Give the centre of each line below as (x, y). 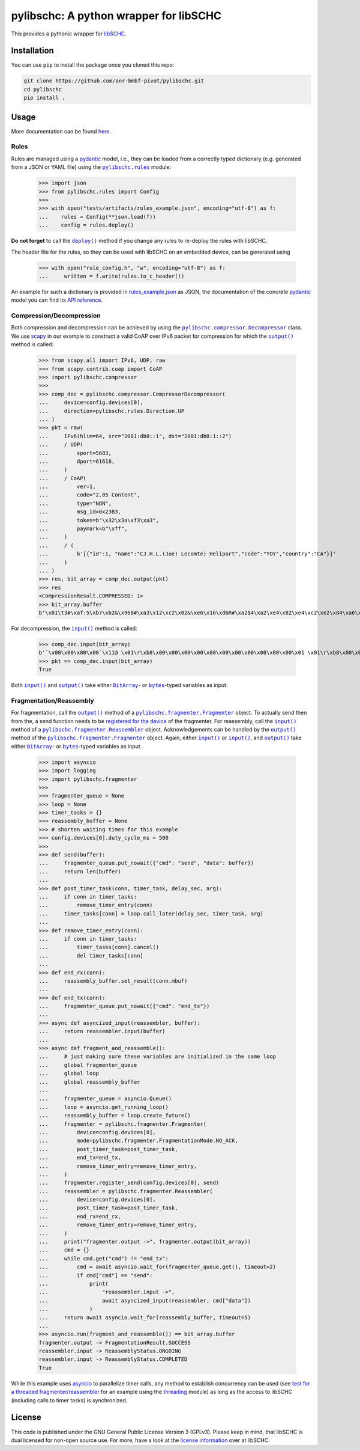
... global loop (69, 1074)
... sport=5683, (75, 453)
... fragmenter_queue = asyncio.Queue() (105, 1099)
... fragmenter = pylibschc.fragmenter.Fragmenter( (123, 1124)
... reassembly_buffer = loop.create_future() (115, 1116)
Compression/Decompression (56, 316)
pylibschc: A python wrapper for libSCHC (116, 16)
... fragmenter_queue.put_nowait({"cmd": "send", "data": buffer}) (146, 863)
